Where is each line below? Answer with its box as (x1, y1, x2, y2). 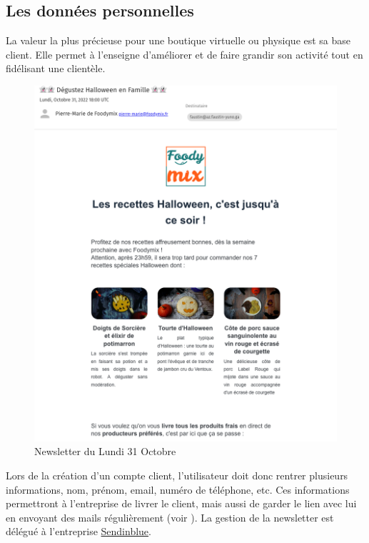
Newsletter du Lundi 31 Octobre (34, 444, 176, 459)
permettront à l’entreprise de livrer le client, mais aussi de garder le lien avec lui (6, 496, 357, 511)
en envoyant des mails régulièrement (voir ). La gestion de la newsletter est (6, 509, 334, 524)
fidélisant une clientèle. (6, 61, 106, 76)
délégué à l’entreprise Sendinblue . (6, 524, 151, 539)
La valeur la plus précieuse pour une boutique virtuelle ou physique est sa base (6, 33, 351, 48)
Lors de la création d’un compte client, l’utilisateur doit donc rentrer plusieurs (6, 468, 348, 483)
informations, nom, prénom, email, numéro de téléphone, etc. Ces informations (6, 482, 350, 497)
